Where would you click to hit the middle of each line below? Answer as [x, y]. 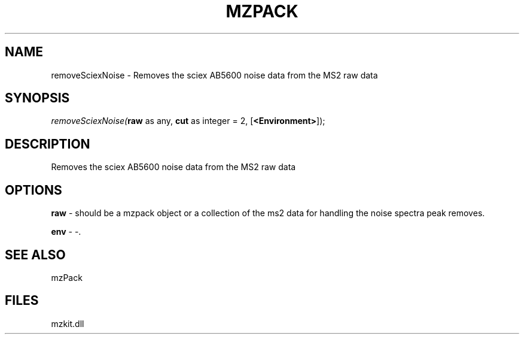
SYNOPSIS [37, 98]
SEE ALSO [35, 255]
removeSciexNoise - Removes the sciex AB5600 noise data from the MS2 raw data [214, 75]
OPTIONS [33, 190]
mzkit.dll [68, 323]
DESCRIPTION [48, 144]
